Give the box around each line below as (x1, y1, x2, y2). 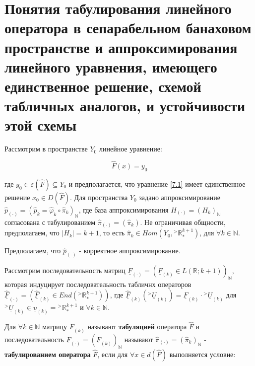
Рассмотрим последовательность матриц (4, 265, 126, 276)
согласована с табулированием (4, 217, 96, 227)
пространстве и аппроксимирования (4, 37, 238, 57)
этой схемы (4, 115, 77, 135)
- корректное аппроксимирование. (79, 245, 181, 256)
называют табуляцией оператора (87, 321, 187, 331)
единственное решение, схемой (4, 75, 201, 96)
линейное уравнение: (99, 144, 162, 154)
